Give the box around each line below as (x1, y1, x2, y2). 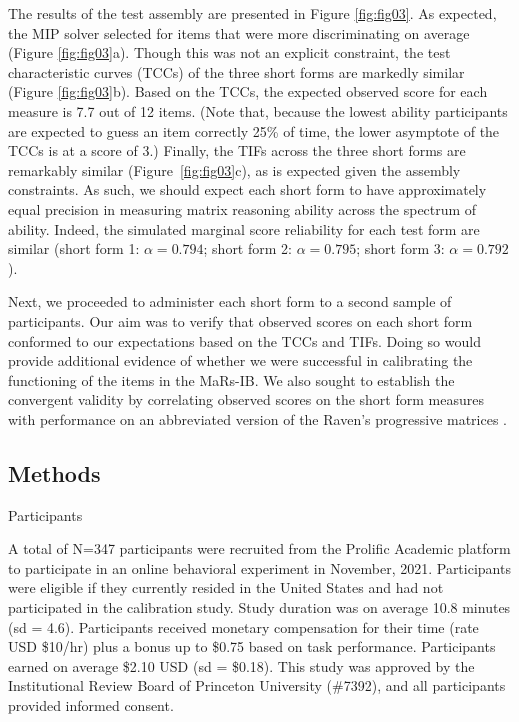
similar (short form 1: (8, 238, 140, 259)
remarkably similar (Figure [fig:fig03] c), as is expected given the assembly (8, 159, 461, 180)
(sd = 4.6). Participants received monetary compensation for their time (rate (8, 616, 479, 637)
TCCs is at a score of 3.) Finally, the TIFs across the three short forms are (8, 140, 466, 161)
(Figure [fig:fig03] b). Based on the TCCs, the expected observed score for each (8, 81, 488, 102)
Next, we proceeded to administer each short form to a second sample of (8, 291, 452, 312)
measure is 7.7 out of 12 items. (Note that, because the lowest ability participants (8, 100, 508, 121)
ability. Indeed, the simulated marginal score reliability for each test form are (8, 218, 480, 239)
